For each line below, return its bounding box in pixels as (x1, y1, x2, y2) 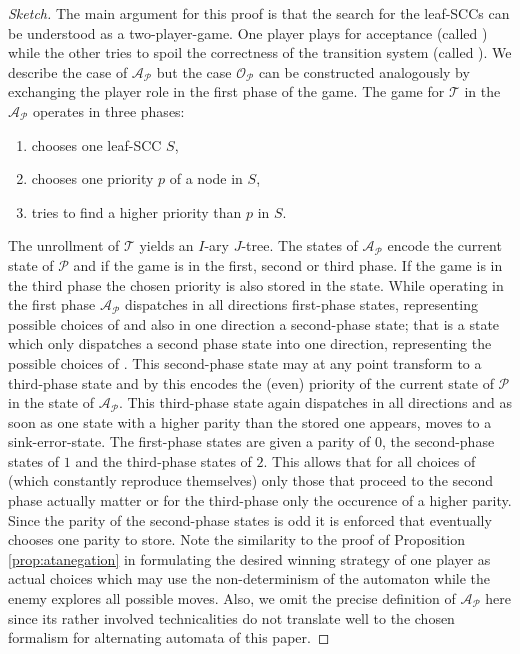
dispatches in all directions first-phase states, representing (124, 294, 478, 315)
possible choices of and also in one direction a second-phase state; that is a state (8, 313, 500, 334)
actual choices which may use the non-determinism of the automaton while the (8, 568, 491, 589)
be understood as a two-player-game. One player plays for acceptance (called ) (8, 22, 488, 43)
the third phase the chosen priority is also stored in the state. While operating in (8, 274, 504, 295)
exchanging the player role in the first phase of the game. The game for (8, 81, 445, 102)
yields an (139, 235, 194, 256)
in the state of (8, 392, 95, 413)
